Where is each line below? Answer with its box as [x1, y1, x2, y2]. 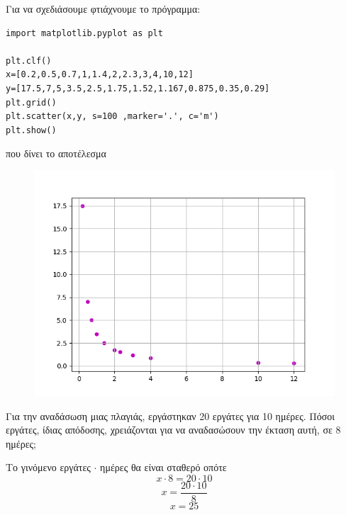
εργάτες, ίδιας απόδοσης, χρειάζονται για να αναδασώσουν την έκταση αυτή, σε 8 [6, 422, 341, 437]
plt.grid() [6, 97, 57, 108]
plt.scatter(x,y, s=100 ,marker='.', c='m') [6, 111, 219, 122]
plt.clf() [6, 55, 52, 66]
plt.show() [6, 125, 57, 135]
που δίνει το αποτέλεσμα [6, 146, 106, 161]
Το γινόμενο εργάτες [6, 460, 91, 475]
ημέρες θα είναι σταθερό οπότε [100, 460, 227, 475]
